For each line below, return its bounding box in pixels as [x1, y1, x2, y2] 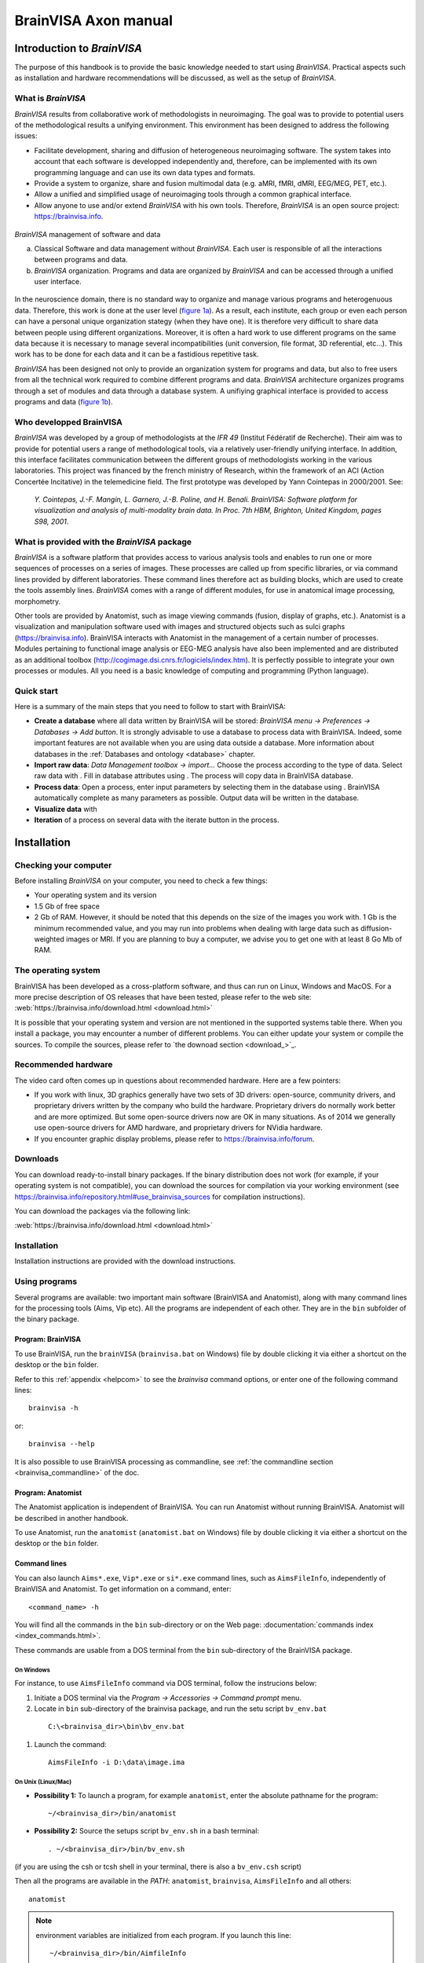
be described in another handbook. [14, 1513, 129, 1523]
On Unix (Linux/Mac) [14, 1778, 72, 1786]
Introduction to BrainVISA [14, 42, 143, 55]
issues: [14, 131, 38, 141]
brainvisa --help [28, 1439, 95, 1449]
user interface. [34, 277, 82, 287]
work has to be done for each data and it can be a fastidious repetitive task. [14, 349, 259, 359]
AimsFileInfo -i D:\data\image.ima [48, 1758, 185, 1767]
